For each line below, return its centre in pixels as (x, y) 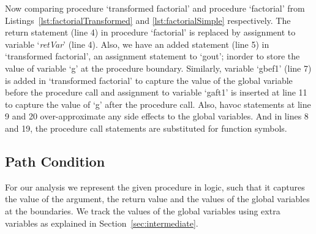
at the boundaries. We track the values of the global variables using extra (143, 210)
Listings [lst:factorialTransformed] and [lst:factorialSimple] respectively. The (148, 20)
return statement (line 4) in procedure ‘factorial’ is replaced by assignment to (150, 32)
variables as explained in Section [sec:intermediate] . (102, 223)
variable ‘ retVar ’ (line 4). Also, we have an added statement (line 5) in (137, 44)
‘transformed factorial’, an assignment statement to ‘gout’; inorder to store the (152, 56)
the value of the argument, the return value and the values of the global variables (157, 199)
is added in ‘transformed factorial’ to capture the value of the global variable (149, 80)
